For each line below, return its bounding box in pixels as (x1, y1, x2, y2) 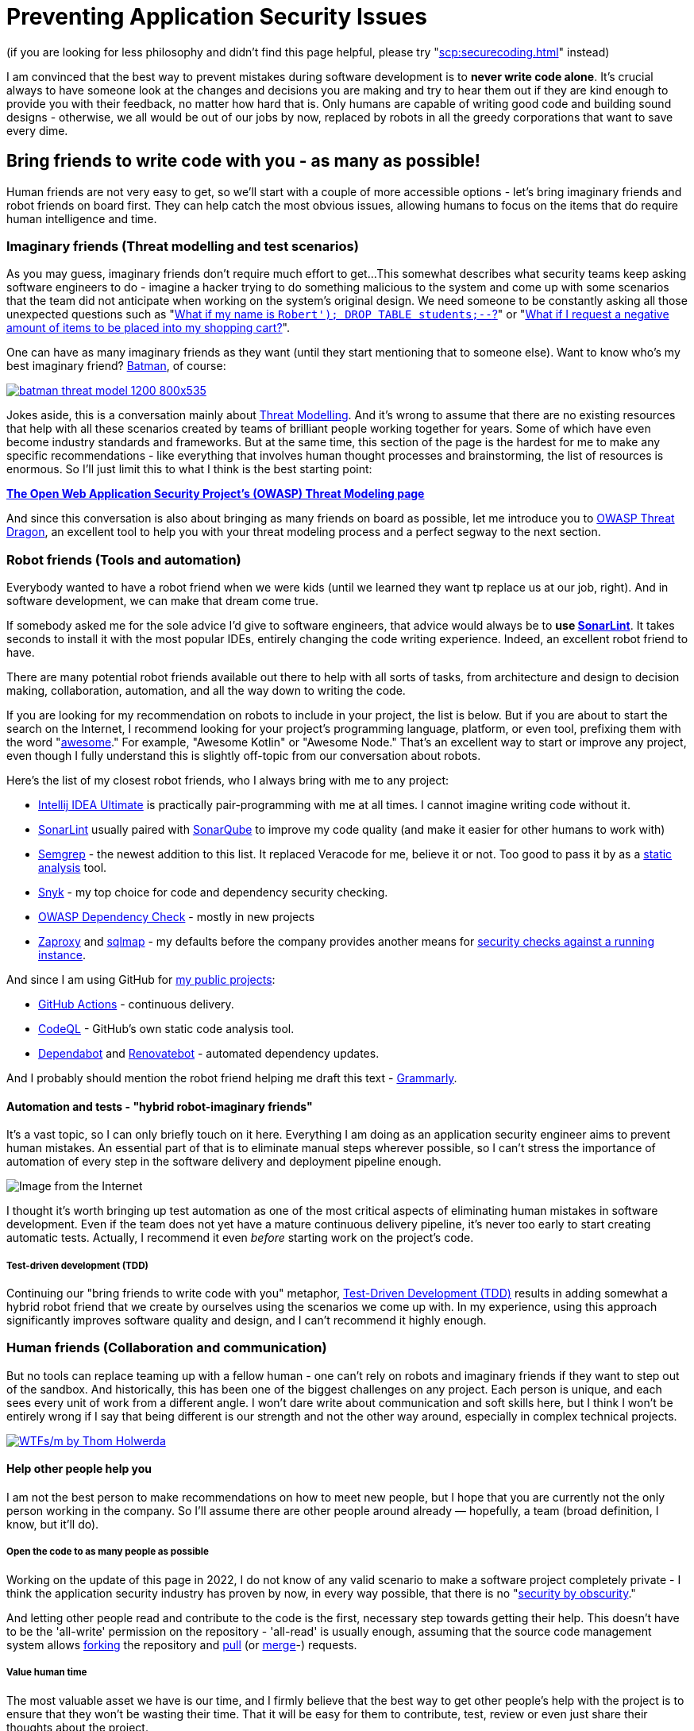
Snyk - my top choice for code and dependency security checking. (38, 885, 388, 900)
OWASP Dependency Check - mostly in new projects (38, 910, 315, 924)
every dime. (6, 123, 68, 137)
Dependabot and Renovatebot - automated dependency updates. (38, 1047, 380, 1061)
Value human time (6, 1667, 87, 1679)
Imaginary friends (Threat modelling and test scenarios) (6, 237, 359, 254)
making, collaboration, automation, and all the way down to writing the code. (6, 684, 406, 698)
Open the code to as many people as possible (6, 1546, 209, 1558)
